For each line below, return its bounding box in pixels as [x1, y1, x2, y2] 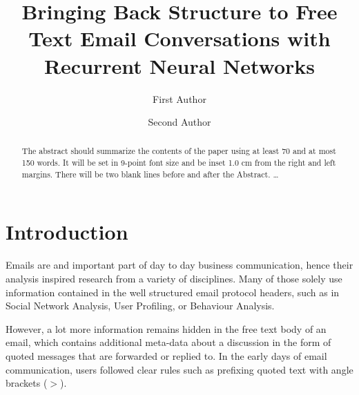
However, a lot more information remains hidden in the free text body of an [6, 321, 327, 336]
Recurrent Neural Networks [43, 51, 316, 79]
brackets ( [6, 376, 48, 390]
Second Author [148, 115, 211, 129]
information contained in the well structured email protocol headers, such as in [6, 285, 340, 299]
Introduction [6, 218, 128, 246]
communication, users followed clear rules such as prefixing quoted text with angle [6, 362, 353, 376]
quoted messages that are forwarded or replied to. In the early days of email [6, 348, 327, 363]
